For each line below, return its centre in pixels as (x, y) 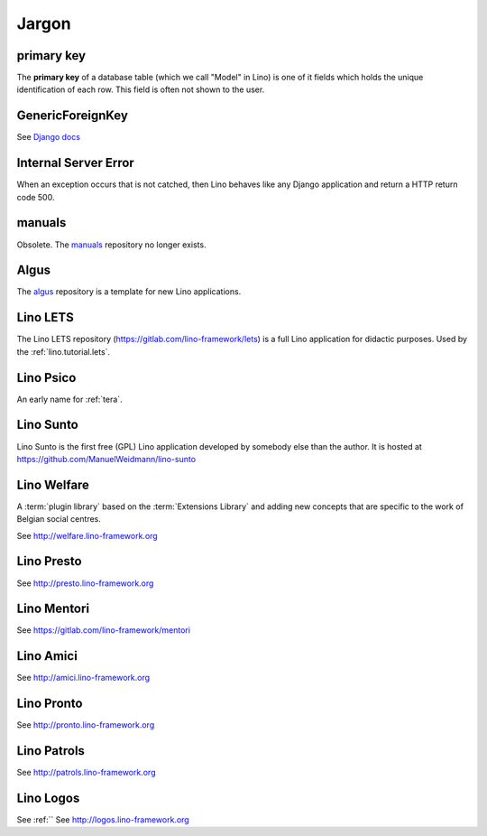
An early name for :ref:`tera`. (69, 399)
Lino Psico (46, 378)
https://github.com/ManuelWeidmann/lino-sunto (106, 459)
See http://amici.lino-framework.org (83, 678)
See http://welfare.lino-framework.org (87, 535)
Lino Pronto (50, 704)
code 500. (36, 197)
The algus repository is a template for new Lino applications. (129, 292)
